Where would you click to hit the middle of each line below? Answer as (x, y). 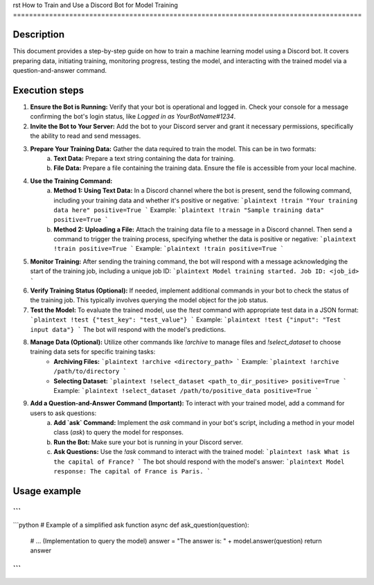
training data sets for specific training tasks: (93, 352)
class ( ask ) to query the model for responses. (118, 433)
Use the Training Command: (71, 181)
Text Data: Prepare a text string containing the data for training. (144, 158)
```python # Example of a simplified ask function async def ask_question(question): (131, 525)
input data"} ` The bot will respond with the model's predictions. (128, 329)
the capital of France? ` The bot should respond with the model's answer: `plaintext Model (199, 462)
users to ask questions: (63, 413)
